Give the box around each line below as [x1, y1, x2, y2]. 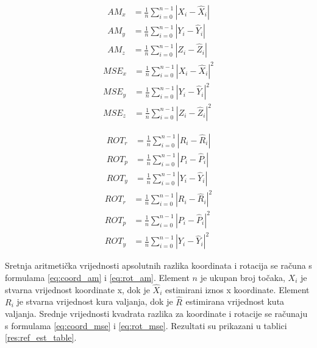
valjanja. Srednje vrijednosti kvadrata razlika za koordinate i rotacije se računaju [5, 307, 308, 320]
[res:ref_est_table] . [5, 331, 77, 344]
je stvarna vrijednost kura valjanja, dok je [16, 295, 173, 308]
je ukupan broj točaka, [200, 271, 285, 283]
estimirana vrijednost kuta [185, 295, 285, 308]
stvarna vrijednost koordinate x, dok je [5, 283, 150, 296]
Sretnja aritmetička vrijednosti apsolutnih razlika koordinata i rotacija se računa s [5, 259, 312, 272]
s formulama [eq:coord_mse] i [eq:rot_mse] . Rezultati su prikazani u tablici [5, 319, 287, 332]
